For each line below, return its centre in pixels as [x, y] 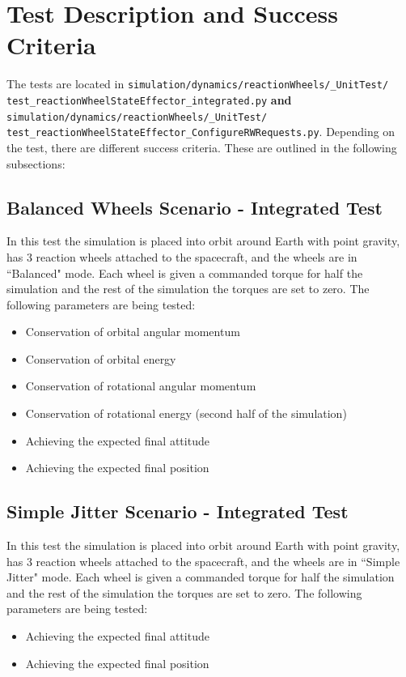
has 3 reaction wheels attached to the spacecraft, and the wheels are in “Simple [203, 561]
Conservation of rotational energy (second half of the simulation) [186, 413]
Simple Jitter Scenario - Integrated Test [178, 511]
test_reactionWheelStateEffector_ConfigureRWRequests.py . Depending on [201, 132]
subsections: [36, 163]
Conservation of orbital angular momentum [133, 332]
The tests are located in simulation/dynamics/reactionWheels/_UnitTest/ [198, 84]
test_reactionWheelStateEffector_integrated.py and [149, 99]
